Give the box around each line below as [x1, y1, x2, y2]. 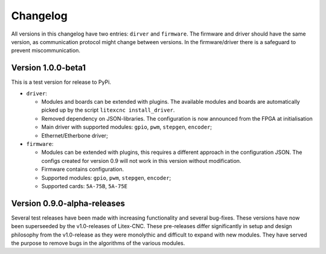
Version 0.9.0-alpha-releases [11, 198, 125, 208]
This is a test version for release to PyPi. [11, 78, 112, 86]
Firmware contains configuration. [41, 166, 124, 173]
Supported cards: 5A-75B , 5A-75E [41, 182, 128, 189]
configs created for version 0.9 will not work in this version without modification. [41, 157, 241, 164]
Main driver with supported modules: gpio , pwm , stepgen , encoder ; [41, 124, 213, 131]
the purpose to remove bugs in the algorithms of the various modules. [11, 240, 185, 247]
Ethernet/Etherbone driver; [41, 132, 108, 139]
